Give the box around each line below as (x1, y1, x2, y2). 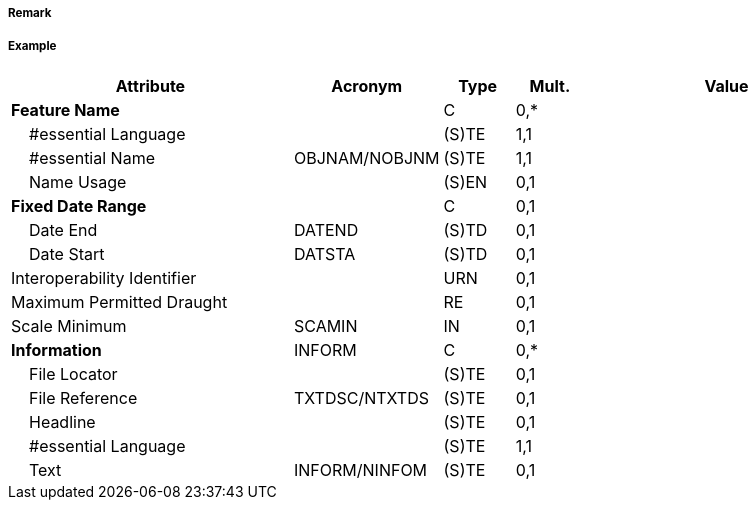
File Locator (29, 363, 118, 384)
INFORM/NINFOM (293, 459, 428, 480)
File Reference (29, 387, 138, 408)
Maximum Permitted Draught (11, 291, 228, 312)
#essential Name (29, 147, 155, 168)
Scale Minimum (11, 315, 127, 336)
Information (11, 339, 102, 360)
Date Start (29, 243, 105, 264)
